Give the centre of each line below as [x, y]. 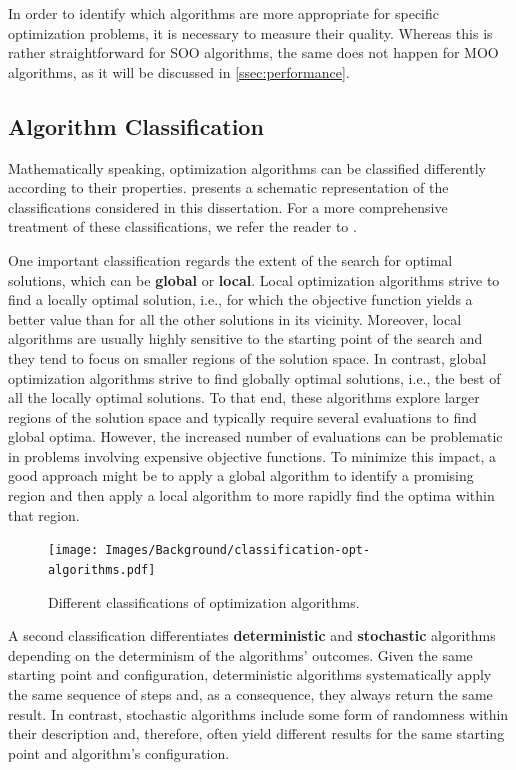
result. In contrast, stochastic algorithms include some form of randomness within [258, 713]
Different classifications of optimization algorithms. [204, 601]
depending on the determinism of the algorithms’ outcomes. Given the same [240, 654]
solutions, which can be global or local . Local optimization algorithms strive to [254, 279]
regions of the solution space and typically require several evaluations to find [242, 416]
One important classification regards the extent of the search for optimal [230, 259]
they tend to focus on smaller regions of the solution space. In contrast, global [247, 357]
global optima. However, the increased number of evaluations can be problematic [255, 436]
